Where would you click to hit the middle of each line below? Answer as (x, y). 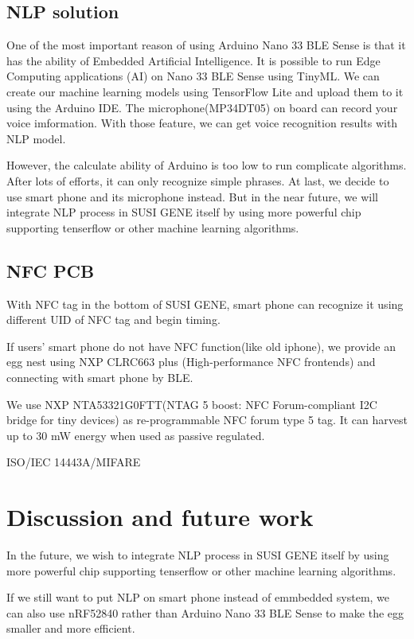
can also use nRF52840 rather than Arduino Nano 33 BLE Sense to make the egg (205, 612)
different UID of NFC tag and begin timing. (113, 319)
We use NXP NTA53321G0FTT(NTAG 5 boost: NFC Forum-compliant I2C (192, 404)
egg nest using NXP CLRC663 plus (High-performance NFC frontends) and (191, 362)
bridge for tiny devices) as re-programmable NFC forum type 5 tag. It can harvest (207, 420)
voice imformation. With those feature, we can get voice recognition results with (202, 123)
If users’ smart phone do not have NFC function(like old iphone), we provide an (201, 346)
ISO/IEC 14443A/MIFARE (74, 462)
